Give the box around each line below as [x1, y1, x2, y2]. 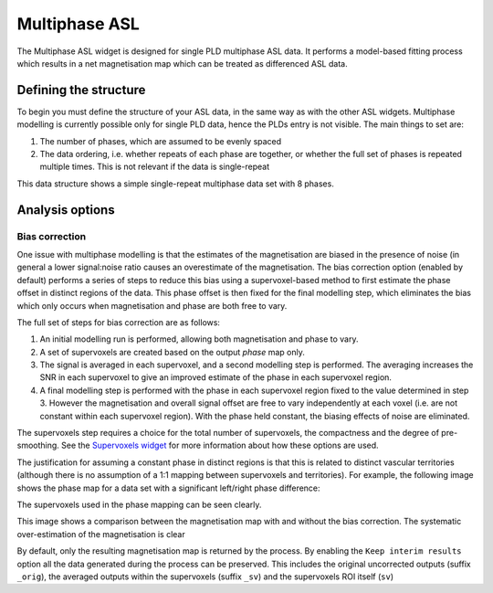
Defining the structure [16, 82, 146, 98]
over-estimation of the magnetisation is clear [16, 528, 186, 539]
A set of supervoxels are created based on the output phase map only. [39, 346, 305, 357]
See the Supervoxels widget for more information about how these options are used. [60, 439, 379, 451]
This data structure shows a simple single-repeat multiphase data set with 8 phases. [16, 178, 335, 189]
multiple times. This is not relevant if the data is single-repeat [39, 161, 270, 173]
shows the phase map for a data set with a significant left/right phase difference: [16, 482, 320, 493]
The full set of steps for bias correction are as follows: [16, 316, 221, 328]
